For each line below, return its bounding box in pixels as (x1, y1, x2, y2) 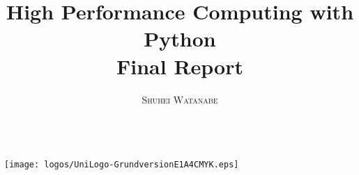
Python (144, 24, 216, 53)
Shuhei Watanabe (142, 92, 218, 106)
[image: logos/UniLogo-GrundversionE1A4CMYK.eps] (4, 159, 239, 169)
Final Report (116, 51, 243, 80)
